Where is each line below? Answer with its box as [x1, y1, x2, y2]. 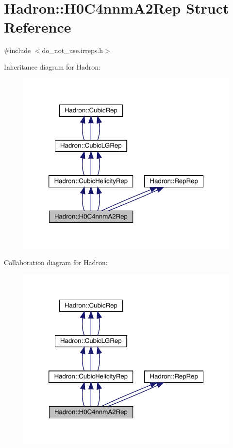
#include [4, 45, 31, 55]
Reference [4, 17, 71, 37]
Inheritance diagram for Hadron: [4, 61, 100, 72]
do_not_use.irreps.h [42, 45, 103, 55]
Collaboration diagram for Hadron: [4, 257, 108, 267]
